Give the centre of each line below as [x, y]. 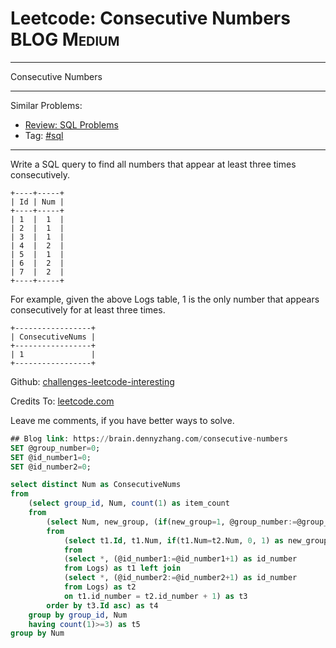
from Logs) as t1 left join [122, 568]
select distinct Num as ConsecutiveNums [96, 485]
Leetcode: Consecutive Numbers [150, 18]
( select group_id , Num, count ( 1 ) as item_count [129, 503]
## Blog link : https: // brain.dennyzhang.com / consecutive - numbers [149, 438]
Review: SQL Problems [71, 124]
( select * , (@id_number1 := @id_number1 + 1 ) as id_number [180, 559]
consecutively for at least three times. [88, 309]
